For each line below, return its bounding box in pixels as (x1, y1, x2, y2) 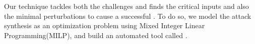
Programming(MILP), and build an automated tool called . (4, 30, 187, 40)
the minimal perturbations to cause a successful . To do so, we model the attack (4, 10, 251, 21)
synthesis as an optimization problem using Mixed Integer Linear (4, 20, 205, 31)
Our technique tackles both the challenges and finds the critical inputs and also (4, 1, 249, 11)
